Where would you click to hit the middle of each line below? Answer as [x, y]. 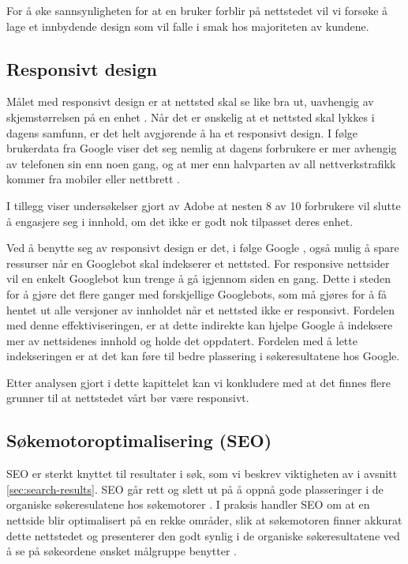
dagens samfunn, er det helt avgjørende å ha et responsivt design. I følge [182, 132]
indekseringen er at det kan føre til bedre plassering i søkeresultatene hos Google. [203, 356]
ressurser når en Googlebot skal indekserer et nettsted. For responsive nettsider [198, 263]
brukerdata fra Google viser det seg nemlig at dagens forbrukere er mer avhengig [202, 148]
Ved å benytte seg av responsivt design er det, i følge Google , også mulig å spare [203, 248]
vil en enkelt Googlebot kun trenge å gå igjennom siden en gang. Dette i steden [198, 278]
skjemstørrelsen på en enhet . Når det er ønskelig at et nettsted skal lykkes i [191, 117]
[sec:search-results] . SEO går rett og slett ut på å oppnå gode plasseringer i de [195, 489]
